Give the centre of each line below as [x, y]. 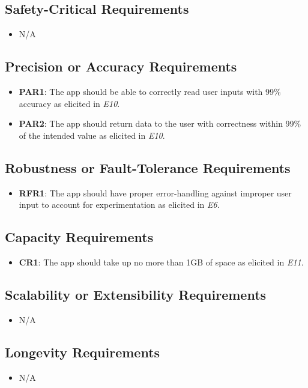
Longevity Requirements [83, 352]
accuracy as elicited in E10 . [69, 103]
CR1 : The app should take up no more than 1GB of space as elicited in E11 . [161, 262]
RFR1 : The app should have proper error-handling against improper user [155, 192]
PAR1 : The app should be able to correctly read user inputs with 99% [150, 91]
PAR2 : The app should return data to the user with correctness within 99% [160, 123]
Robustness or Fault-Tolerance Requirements [148, 167]
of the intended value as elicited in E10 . [92, 135]
